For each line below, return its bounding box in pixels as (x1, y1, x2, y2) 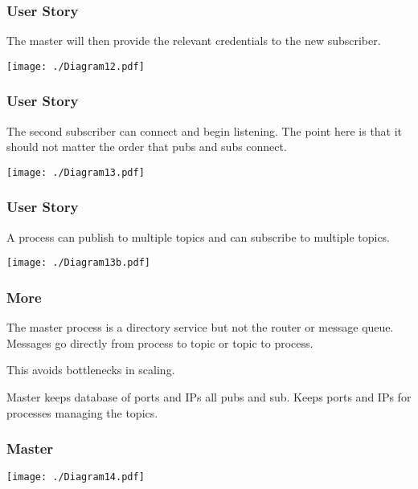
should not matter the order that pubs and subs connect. (6, 138, 287, 155)
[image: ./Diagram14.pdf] (6, 471, 145, 483)
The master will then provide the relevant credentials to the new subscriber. (6, 32, 381, 49)
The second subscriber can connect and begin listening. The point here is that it (6, 122, 403, 139)
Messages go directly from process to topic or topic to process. (6, 334, 313, 351)
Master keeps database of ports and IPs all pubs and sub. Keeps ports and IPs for (6, 389, 412, 405)
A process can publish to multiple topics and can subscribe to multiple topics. (6, 228, 391, 245)
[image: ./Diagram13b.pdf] (6, 257, 150, 269)
